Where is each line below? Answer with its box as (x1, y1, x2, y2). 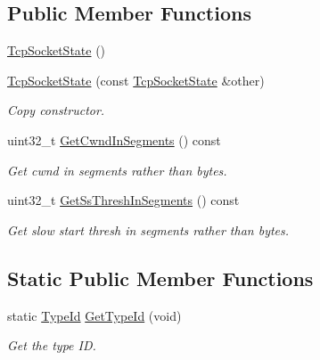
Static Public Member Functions (7, 264, 314, 291)
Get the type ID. (7, 336, 96, 355)
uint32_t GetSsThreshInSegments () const (7, 191, 240, 209)
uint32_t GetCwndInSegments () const (7, 130, 221, 149)
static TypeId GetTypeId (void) (7, 306, 182, 324)
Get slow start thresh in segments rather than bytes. (7, 220, 290, 239)
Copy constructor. (7, 101, 105, 119)
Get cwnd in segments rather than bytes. (7, 160, 227, 179)
